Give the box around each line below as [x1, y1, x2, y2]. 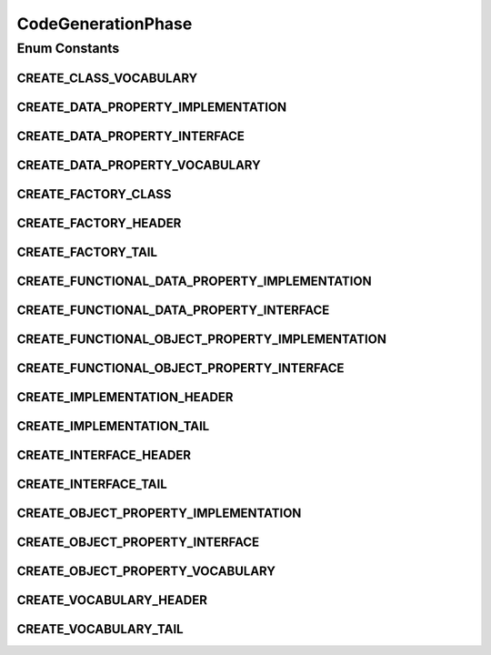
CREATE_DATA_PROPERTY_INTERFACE [16, 128, 245, 144]
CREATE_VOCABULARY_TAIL [16, 621, 184, 637]
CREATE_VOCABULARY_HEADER [16, 592, 208, 608]
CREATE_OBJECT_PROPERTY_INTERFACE [16, 534, 259, 549]
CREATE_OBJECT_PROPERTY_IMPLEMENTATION [16, 505, 302, 520]
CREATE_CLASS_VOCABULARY [16, 70, 198, 86]
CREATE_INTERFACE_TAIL [16, 476, 167, 491]
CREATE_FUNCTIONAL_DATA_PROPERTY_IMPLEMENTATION [16, 273, 372, 288]
